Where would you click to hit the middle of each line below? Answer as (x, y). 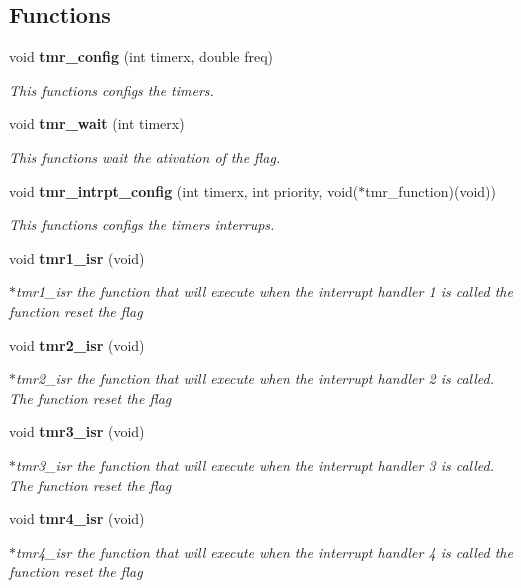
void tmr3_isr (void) (77, 431)
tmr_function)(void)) (430, 190)
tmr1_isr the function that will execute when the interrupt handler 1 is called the (264, 291)
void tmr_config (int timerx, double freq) (141, 56)
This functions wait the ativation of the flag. (145, 156)
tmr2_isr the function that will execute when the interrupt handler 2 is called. (255, 378)
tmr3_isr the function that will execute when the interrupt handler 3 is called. (255, 464)
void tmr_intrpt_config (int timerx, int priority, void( (184, 190)
